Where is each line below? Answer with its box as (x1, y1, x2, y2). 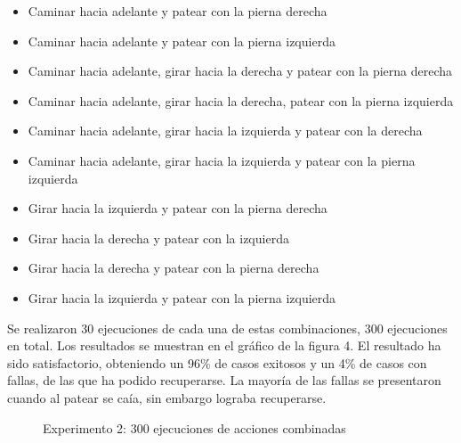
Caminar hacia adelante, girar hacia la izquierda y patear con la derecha (28, 121, 423, 140)
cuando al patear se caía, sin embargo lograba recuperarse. (7, 388, 327, 406)
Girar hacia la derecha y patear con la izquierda (28, 228, 289, 247)
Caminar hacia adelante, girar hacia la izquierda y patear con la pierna (28, 151, 416, 169)
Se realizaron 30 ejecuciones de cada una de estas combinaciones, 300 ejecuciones (7, 318, 448, 337)
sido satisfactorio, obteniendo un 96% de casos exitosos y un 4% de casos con (7, 353, 427, 372)
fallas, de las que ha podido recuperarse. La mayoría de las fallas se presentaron (7, 371, 441, 390)
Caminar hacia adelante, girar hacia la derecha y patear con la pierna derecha (28, 62, 453, 80)
